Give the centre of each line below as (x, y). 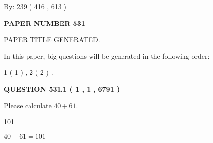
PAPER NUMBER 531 (45, 23)
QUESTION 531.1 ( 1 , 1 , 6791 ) (62, 88)
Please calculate (28, 105)
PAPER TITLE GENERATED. (52, 39)
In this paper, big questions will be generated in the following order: (107, 56)
